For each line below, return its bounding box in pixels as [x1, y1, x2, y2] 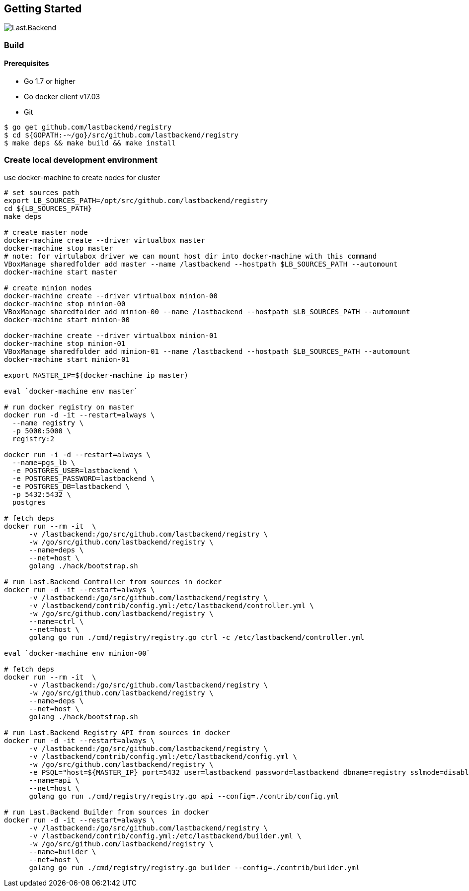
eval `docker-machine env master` [4, 387, 138, 395]
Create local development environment [4, 155, 158, 165]
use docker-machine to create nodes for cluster [4, 173, 160, 182]
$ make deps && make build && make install [4, 139, 176, 147]
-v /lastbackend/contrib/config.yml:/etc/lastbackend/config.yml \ [29, 752, 298, 760]
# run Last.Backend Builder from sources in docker [4, 808, 210, 816]
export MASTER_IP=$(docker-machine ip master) [4, 371, 188, 379]
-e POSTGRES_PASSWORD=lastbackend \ [12, 474, 155, 482]
